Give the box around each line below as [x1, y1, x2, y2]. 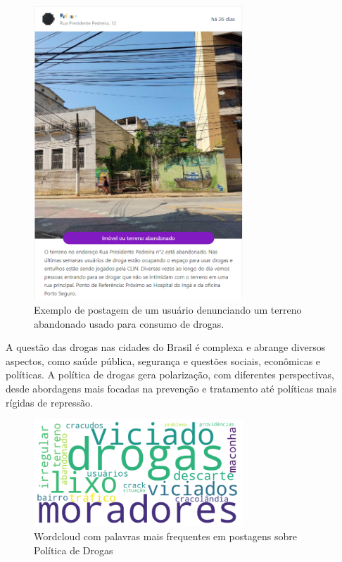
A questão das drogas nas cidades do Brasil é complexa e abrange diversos [6, 340, 326, 355]
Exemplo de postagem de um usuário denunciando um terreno [34, 302, 302, 317]
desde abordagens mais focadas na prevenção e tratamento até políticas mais [6, 381, 336, 396]
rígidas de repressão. [6, 395, 94, 409]
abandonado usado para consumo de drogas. [34, 316, 224, 331]
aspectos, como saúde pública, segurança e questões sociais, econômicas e [6, 353, 321, 368]
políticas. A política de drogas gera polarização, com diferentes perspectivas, [6, 367, 334, 382]
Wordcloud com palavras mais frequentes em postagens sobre [34, 528, 297, 543]
